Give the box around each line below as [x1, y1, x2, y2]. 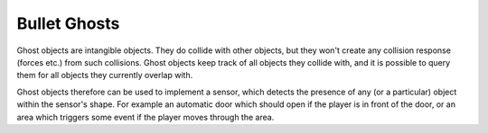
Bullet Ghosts [16, 13, 120, 33]
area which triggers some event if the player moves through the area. [16, 111, 275, 122]
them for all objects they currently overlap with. [16, 70, 193, 81]
